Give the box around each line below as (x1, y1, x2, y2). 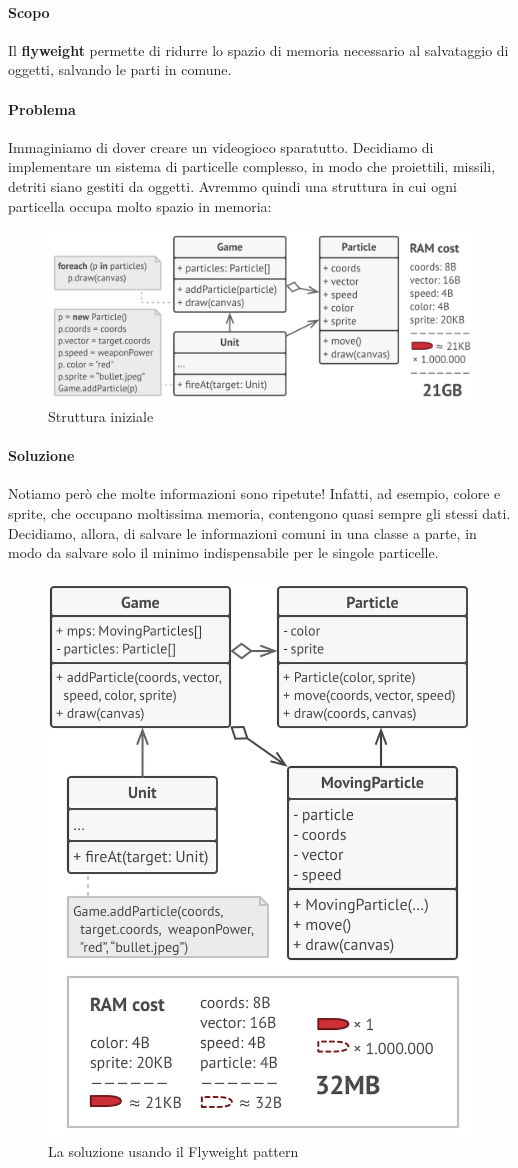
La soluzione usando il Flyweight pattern (48, 1140, 299, 1161)
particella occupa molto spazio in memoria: (8, 195, 272, 216)
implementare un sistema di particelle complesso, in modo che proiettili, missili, (8, 156, 496, 177)
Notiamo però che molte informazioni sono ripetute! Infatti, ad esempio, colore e (8, 483, 501, 504)
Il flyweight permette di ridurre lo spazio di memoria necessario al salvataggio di (8, 39, 509, 60)
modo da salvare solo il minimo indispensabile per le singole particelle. (8, 542, 439, 563)
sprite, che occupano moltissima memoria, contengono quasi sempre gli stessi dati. (8, 502, 511, 523)
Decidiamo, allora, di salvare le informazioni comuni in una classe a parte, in (8, 522, 477, 543)
